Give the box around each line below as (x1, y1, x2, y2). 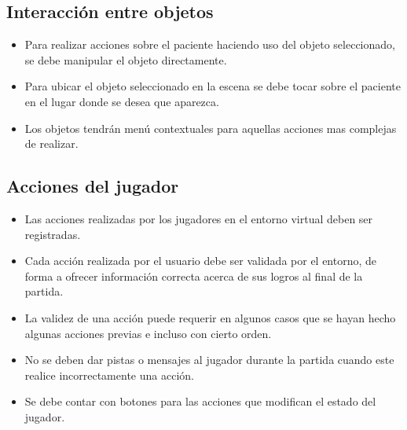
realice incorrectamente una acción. (24, 366, 194, 383)
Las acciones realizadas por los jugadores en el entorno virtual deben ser (24, 210, 373, 226)
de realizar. (24, 135, 79, 152)
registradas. (24, 226, 81, 242)
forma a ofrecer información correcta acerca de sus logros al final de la (24, 267, 363, 284)
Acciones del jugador (6, 174, 179, 198)
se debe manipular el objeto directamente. (24, 51, 227, 68)
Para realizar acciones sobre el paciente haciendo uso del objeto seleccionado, (24, 36, 395, 53)
